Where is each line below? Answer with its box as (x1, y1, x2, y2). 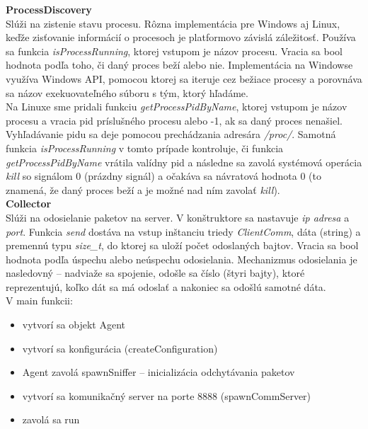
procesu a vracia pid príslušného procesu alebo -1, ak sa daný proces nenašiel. (6, 113, 343, 127)
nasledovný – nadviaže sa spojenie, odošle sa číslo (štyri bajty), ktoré (6, 265, 305, 280)
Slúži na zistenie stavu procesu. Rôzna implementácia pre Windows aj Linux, (6, 16, 340, 30)
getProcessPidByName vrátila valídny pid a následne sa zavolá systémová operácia (6, 154, 362, 169)
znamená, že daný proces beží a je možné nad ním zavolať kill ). (6, 182, 280, 197)
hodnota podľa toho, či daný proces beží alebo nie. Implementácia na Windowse (6, 57, 353, 72)
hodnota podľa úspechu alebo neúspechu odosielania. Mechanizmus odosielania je (6, 251, 357, 266)
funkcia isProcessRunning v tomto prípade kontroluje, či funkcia (6, 140, 284, 155)
